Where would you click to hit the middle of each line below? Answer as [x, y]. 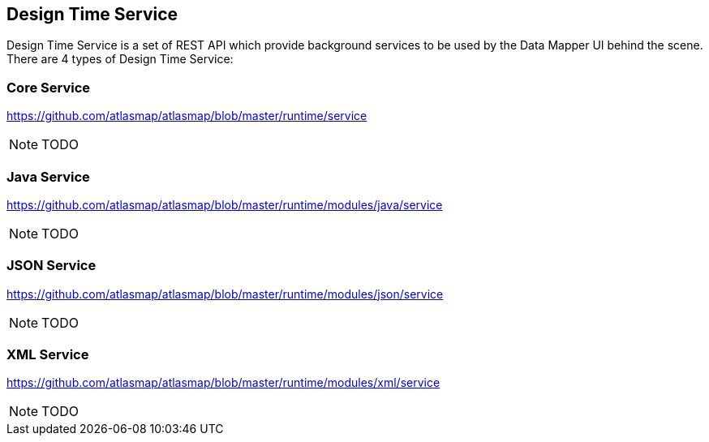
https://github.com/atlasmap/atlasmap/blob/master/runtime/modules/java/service [225, 204]
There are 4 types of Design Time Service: [120, 59]
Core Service [49, 87]
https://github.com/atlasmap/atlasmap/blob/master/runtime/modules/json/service [225, 294]
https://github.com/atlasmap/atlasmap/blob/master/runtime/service [187, 116]
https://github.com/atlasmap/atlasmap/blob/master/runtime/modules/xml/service [223, 383]
